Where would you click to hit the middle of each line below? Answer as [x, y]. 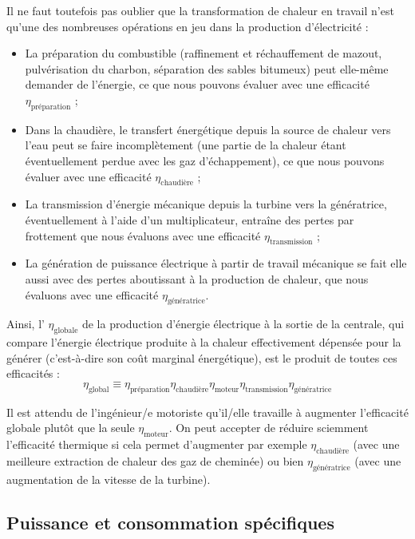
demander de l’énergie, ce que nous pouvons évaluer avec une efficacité [197, 84]
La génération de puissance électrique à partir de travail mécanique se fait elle [216, 263]
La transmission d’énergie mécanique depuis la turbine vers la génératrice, [206, 204]
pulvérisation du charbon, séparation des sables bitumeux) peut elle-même [207, 68]
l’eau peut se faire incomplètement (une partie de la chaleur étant [186, 145]
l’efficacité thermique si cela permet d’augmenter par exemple [157, 444]
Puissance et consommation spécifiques [170, 522]
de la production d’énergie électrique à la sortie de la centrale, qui [243, 324]
